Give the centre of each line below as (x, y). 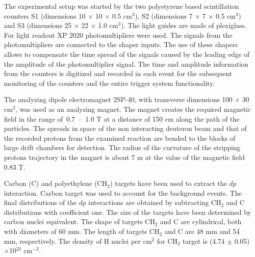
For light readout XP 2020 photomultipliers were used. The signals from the (118, 35)
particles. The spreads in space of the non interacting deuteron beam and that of (126, 128)
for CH (167, 241)
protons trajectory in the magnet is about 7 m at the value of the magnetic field (125, 157)
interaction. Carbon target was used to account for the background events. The (123, 193)
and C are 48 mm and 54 (202, 231)
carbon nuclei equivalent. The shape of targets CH (80, 221)
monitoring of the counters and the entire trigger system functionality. (109, 83)
